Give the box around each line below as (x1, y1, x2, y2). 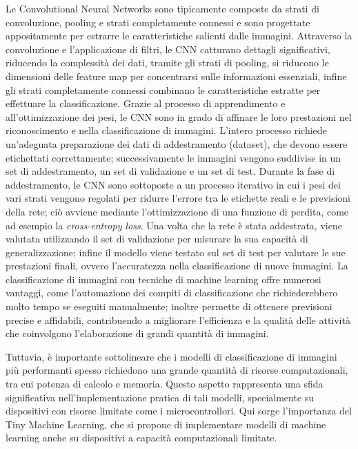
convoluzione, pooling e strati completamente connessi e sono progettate (6, 15, 310, 29)
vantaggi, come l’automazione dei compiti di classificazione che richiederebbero (6, 285, 338, 300)
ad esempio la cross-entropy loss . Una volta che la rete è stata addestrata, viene (6, 218, 342, 232)
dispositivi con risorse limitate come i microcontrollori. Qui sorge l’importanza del (6, 403, 352, 418)
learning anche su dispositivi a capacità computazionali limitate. (6, 430, 277, 445)
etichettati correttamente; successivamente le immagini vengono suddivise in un (6, 150, 341, 164)
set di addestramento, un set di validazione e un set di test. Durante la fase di (6, 164, 335, 178)
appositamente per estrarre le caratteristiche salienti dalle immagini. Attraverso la (6, 28, 352, 43)
